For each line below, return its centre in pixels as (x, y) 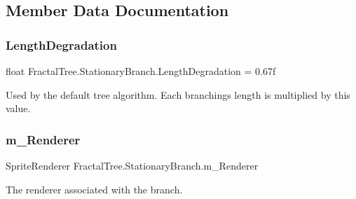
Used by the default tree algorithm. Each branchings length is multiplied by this (178, 94)
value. (18, 108)
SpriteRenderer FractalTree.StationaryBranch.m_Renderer (132, 165)
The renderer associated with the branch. (94, 189)
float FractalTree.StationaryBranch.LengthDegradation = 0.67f (141, 71)
